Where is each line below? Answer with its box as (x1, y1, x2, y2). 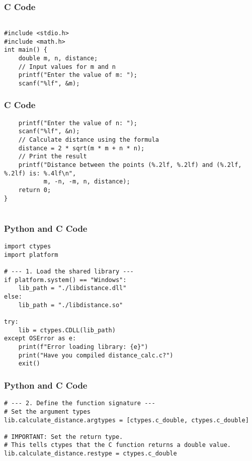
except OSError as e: (4, 335, 76, 342)
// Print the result (18, 153, 87, 160)
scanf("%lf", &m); (18, 79, 80, 87)
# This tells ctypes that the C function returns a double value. (4, 441, 231, 449)
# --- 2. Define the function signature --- (4, 400, 155, 407)
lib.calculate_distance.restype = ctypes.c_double (4, 450, 177, 457)
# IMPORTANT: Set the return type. (4, 433, 123, 440)
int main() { (4, 46, 47, 54)
